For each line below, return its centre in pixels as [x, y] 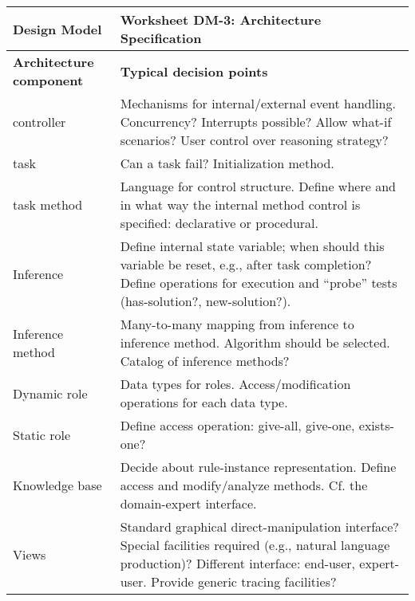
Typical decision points [194, 71]
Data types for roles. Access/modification [235, 384]
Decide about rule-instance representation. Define [258, 467]
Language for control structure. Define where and [258, 186]
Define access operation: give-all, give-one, [237, 425]
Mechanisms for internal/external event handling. [258, 103]
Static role [42, 434]
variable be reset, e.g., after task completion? [246, 264]
